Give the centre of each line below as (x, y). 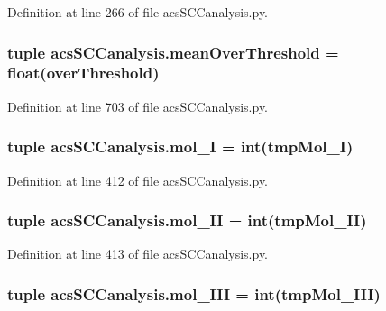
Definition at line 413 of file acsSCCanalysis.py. (138, 254)
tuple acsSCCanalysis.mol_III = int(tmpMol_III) (194, 293)
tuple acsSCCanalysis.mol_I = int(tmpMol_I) (180, 146)
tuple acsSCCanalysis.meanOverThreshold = (173, 52)
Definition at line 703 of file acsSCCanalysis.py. (138, 106)
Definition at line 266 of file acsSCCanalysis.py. (138, 12)
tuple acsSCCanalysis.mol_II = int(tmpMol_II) (187, 220)
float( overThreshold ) (83, 73)
